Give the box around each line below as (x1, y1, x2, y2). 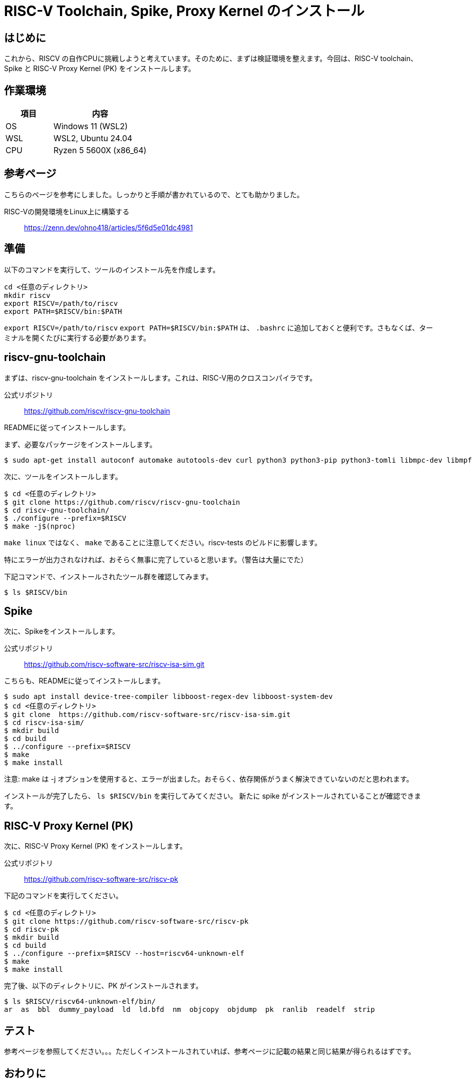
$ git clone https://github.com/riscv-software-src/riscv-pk (4, 917, 248, 926)
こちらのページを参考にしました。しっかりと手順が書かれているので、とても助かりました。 (4, 190, 304, 199)
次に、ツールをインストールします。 (4, 472, 122, 481)
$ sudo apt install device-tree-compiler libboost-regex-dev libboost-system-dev (4, 692, 333, 701)
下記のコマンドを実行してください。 (4, 891, 123, 900)
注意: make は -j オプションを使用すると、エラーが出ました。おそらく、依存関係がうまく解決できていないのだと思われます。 (4, 775, 413, 784)
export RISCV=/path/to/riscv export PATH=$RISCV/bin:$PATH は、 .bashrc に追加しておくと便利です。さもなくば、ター (4, 323, 433, 332)
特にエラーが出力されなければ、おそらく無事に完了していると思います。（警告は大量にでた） (4, 555, 308, 564)
